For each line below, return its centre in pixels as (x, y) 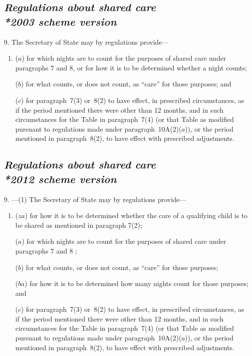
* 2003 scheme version (60, 21)
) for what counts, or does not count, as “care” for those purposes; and (126, 84)
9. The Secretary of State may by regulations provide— (86, 42)
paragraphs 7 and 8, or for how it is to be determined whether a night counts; (131, 67)
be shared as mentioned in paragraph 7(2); (79, 225)
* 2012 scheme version (60, 178)
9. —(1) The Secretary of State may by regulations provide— (95, 199)
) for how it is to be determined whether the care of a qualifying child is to (136, 215)
